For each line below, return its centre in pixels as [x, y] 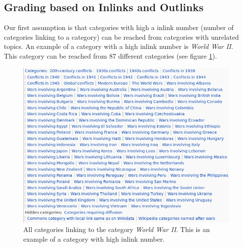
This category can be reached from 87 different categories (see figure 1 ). [111, 55]
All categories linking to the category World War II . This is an [117, 229]
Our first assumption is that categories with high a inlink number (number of [119, 27]
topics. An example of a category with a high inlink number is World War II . [119, 46]
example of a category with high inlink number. [94, 239]
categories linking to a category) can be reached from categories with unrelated [121, 37]
